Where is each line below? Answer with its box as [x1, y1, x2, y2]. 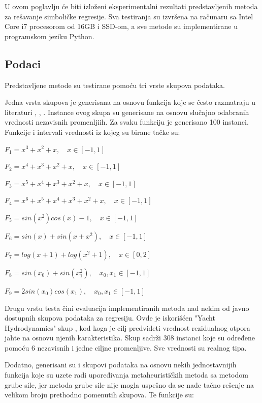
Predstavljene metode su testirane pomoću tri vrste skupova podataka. [5, 79, 225, 90]
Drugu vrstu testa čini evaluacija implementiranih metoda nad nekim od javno [5, 302, 249, 313]
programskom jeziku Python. [5, 31, 94, 41]
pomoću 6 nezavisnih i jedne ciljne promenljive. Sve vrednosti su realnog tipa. [5, 342, 247, 353]
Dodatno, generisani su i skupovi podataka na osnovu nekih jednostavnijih [5, 359, 237, 370]
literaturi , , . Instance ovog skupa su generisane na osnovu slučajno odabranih [5, 106, 249, 117]
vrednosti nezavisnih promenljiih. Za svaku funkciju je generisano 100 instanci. [5, 117, 249, 127]
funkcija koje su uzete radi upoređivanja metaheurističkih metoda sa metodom [5, 369, 248, 380]
